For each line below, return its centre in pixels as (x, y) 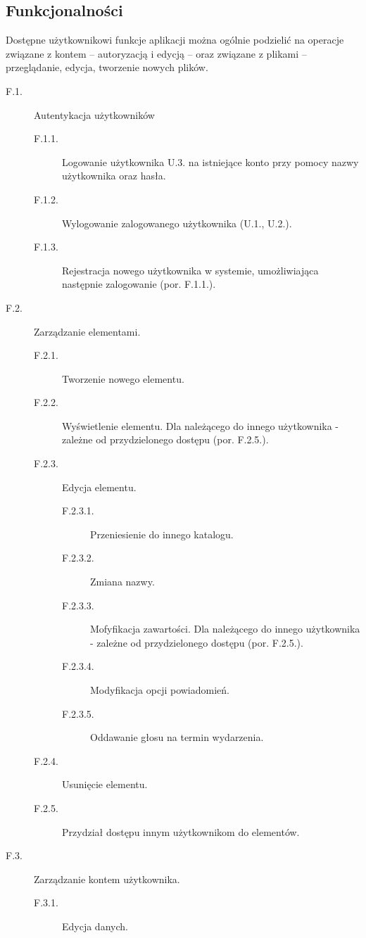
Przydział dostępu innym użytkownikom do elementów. (181, 831)
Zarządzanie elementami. (87, 331)
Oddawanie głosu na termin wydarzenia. (177, 737)
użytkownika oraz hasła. (114, 176)
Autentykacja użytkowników (94, 114)
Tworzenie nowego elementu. (123, 378)
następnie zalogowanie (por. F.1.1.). (139, 284)
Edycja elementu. (99, 487)
